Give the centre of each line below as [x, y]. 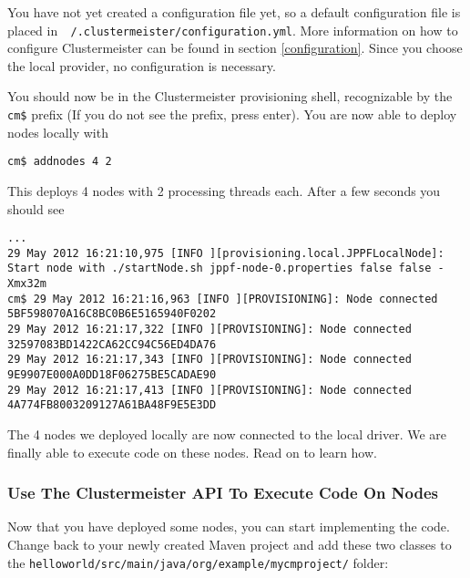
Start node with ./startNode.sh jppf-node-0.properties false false [220, 268]
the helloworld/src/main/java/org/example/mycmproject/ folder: [198, 562]
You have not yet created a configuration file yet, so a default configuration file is [234, 12]
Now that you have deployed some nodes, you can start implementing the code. [229, 526]
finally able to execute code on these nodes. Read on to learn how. [192, 452]
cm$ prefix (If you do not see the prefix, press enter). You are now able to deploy [232, 114]
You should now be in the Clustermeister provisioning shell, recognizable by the [230, 96]
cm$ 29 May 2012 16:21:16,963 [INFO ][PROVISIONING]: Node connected [223, 299]
